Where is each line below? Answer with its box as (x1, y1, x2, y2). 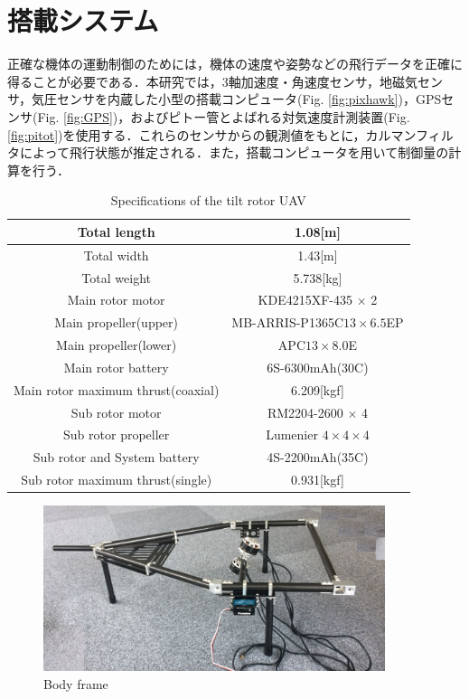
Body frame (43, 674, 108, 693)
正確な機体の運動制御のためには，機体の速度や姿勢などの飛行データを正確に (7, 54, 463, 73)
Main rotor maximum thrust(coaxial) (14, 380, 220, 399)
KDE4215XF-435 (258, 290, 353, 309)
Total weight (81, 268, 151, 287)
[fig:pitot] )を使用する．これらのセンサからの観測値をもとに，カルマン (7, 125, 417, 144)
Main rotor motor (67, 290, 165, 309)
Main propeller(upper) (54, 313, 178, 332)
